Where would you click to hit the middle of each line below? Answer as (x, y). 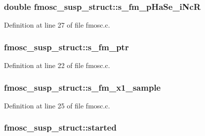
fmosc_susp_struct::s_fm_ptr (66, 47)
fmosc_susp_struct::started (60, 127)
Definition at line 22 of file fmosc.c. (57, 65)
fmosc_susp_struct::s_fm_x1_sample (82, 87)
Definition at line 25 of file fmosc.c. (57, 105)
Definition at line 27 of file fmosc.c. (57, 25)
